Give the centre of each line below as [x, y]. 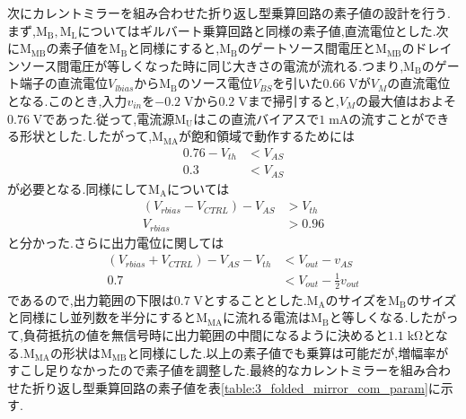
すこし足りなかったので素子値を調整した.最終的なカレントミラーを [204, 370]
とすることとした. [255, 299]
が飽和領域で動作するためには [267, 136]
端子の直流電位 [63, 83]
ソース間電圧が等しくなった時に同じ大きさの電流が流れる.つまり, [211, 65]
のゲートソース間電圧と [307, 48]
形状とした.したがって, [86, 136]
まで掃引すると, [293, 100]
